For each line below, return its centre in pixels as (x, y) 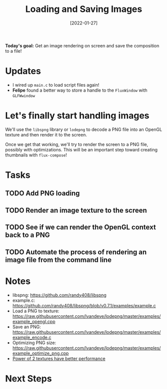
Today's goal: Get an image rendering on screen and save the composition (82, 45)
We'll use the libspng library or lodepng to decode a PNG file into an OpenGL (84, 129)
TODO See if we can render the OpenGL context (81, 227)
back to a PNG (28, 235)
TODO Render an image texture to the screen (76, 210)
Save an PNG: (27, 327)
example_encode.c (32, 337)
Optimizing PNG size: (34, 343)
